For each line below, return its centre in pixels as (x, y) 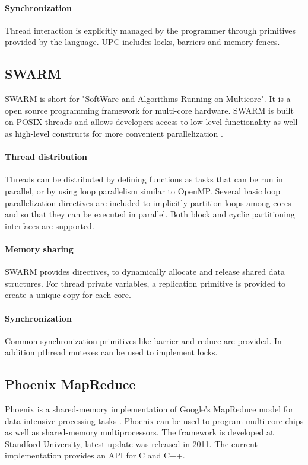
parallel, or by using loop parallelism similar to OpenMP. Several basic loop (142, 190)
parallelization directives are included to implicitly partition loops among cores (148, 202)
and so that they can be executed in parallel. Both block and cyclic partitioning (150, 214)
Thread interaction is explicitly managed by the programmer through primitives (150, 30)
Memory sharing (39, 248)
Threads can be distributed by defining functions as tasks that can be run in (144, 179)
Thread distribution (46, 157)
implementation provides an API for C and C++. (95, 455)
